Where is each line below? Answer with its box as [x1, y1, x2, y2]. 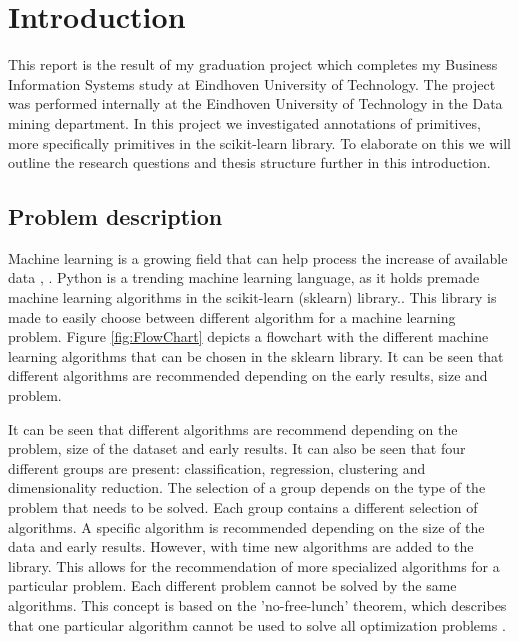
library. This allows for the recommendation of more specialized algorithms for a [8, 555, 500, 576]
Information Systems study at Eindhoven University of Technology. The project [8, 73, 496, 94]
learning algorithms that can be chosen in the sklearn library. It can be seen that [8, 345, 504, 366]
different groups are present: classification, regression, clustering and [8, 457, 426, 478]
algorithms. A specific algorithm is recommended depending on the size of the [8, 516, 485, 537]
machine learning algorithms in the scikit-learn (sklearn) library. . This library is [8, 287, 497, 308]
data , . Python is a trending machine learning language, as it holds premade [8, 267, 480, 288]
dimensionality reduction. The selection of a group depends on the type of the [8, 477, 486, 498]
